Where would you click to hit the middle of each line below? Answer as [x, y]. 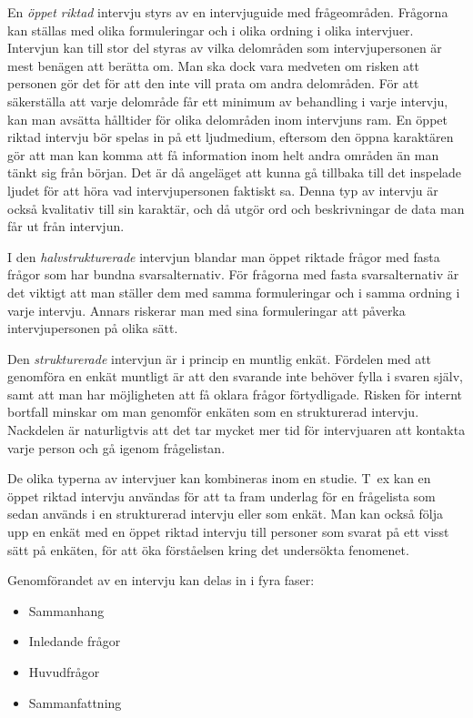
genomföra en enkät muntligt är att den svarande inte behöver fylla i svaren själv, [235, 376]
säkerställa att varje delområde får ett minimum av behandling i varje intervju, [228, 101]
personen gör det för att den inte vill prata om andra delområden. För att [213, 83]
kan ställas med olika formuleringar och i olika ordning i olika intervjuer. [211, 30]
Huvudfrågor [64, 672]
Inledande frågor [75, 641]
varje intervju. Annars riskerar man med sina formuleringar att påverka [206, 310]
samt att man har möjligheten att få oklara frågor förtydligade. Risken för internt [235, 394]
